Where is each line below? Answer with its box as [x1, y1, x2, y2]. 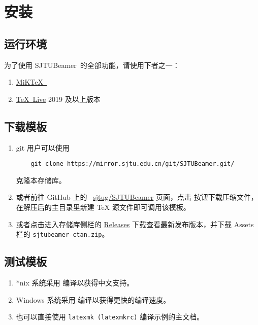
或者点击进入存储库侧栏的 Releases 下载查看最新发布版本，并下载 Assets [16, 219, 254, 229]
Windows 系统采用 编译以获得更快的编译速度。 [16, 294, 171, 305]
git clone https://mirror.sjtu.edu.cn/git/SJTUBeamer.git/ [30, 160, 235, 168]
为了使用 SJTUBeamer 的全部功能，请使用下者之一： [4, 59, 180, 70]
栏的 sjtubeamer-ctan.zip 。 [16, 229, 109, 239]
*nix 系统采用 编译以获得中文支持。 [16, 277, 134, 288]
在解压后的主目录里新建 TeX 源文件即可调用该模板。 [16, 202, 190, 212]
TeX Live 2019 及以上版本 [16, 93, 101, 104]
